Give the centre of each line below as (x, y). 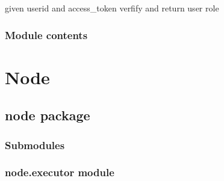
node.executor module (60, 172)
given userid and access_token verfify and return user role (112, 8)
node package (48, 115)
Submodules (35, 145)
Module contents (46, 35)
